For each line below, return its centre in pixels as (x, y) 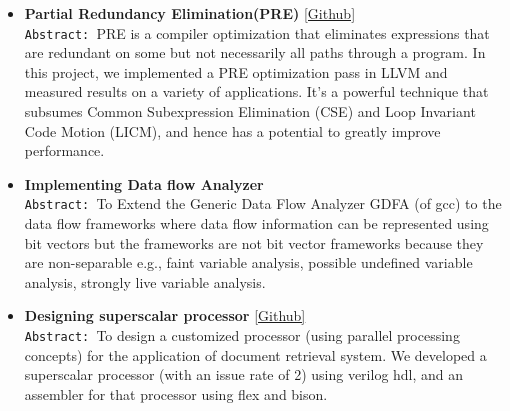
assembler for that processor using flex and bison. (176, 393)
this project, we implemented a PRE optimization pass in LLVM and (236, 71)
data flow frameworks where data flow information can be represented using (256, 223)
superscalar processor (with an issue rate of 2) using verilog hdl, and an (244, 374)
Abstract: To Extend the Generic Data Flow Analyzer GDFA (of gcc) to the (263, 203)
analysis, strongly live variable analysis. (145, 281)
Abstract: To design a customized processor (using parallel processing (242, 335)
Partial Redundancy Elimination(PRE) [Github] (190, 13)
